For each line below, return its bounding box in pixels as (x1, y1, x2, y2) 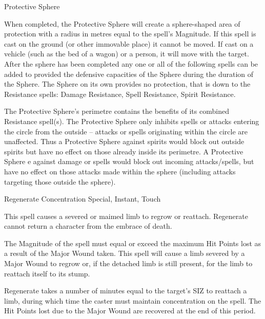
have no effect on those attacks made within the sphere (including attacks (4, 166, 236, 176)
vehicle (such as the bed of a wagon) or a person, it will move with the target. (4, 48, 249, 59)
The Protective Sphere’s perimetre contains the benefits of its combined (4, 106, 229, 116)
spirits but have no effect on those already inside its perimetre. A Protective (4, 146, 243, 156)
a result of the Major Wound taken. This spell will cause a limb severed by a (4, 248, 245, 258)
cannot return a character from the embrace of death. (4, 221, 172, 231)
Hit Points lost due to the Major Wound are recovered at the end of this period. (4, 305, 256, 316)
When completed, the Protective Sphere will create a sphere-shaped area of (4, 18, 240, 29)
